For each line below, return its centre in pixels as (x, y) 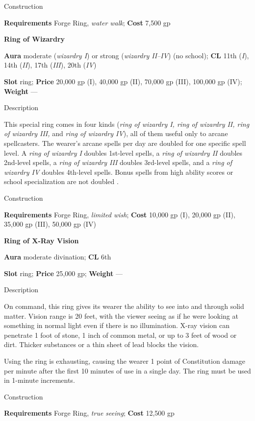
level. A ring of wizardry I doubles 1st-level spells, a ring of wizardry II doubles (123, 152)
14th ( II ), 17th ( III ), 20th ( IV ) (50, 65)
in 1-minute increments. (39, 380)
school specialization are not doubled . (61, 181)
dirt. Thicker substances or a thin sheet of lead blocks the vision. (102, 344)
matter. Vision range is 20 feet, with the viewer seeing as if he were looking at (121, 316)
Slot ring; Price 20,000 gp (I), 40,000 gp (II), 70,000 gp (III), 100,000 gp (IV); (123, 81)
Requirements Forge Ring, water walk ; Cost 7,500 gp (87, 22)
